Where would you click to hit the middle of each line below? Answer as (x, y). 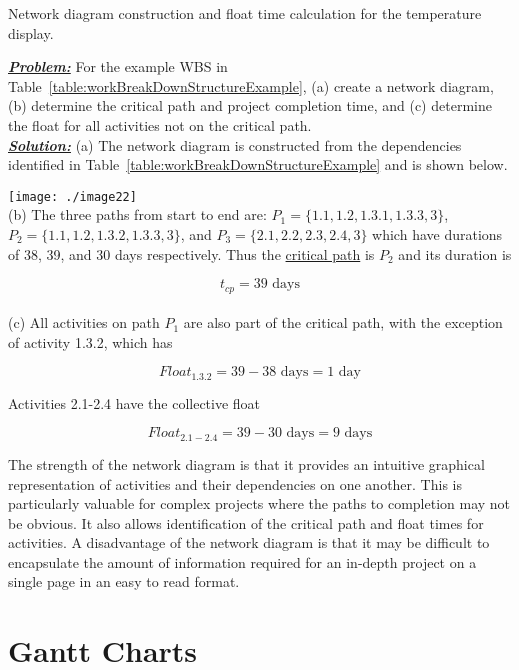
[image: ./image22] (72, 196)
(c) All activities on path (84, 322)
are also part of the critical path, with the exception (343, 322)
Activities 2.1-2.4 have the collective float (134, 402)
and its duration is (455, 253)
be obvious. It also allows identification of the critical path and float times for (246, 522)
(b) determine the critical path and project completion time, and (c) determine (250, 105)
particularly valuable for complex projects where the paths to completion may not (259, 503)
